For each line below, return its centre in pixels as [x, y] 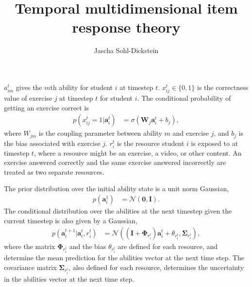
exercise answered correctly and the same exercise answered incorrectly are [115, 162]
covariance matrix [30, 267]
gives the [29, 87]
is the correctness [223, 87]
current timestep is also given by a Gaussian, [71, 220]
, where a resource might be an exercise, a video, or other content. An [138, 152]
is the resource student [151, 143]
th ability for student [82, 87]
